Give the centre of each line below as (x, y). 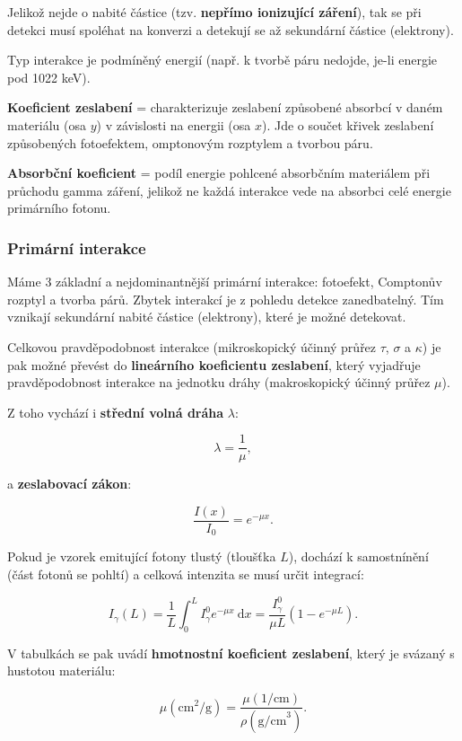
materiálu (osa (47, 124)
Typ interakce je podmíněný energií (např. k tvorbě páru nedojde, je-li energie (222, 60)
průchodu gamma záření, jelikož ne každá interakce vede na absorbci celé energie (229, 190)
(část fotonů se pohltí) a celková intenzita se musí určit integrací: (186, 574)
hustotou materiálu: (61, 670)
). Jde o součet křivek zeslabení (348, 124)
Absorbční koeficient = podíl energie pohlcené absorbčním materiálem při (219, 173)
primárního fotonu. (59, 208)
